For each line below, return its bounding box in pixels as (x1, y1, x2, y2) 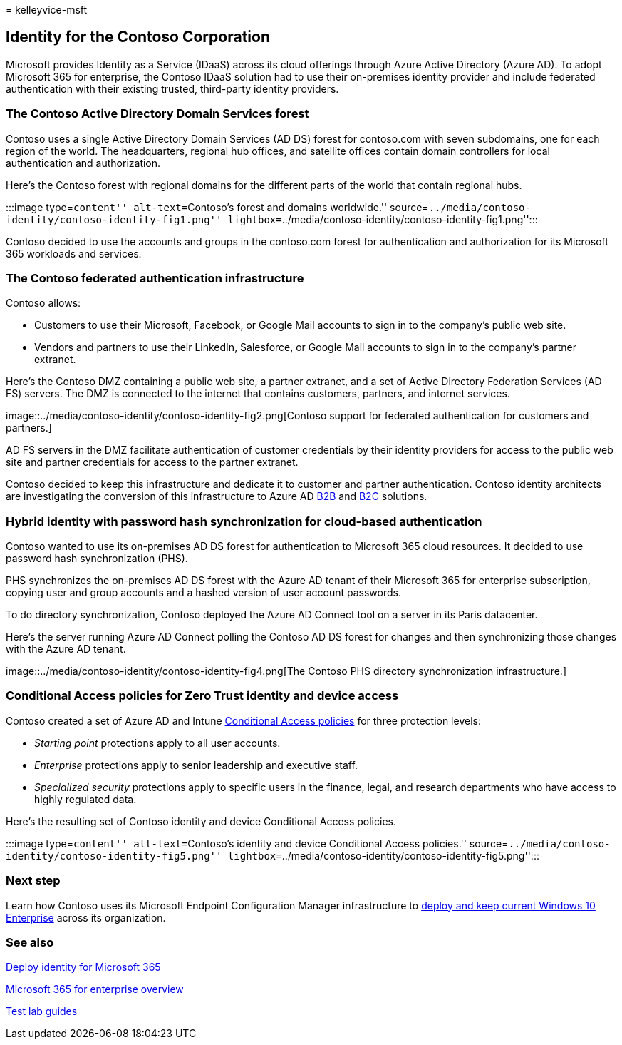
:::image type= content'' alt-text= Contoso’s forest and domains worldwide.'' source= (6, 200, 429, 213)
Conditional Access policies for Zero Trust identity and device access (6, 688, 399, 703)
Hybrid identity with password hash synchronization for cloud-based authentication (6, 514, 482, 529)
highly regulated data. (34, 792, 137, 805)
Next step (6, 873, 61, 888)
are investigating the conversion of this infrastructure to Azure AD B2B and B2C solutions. (6, 490, 427, 503)
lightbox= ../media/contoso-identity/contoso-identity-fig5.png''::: (227, 849, 539, 862)
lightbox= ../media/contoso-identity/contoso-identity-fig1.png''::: (227, 213, 538, 225)
